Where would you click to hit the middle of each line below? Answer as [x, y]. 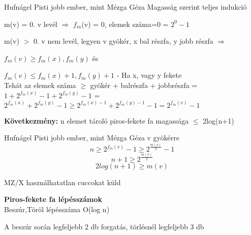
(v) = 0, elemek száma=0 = [125, 24]
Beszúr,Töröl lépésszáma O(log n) [57, 209]
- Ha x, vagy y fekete [149, 75]
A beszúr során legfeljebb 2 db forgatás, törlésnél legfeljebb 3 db [104, 226]
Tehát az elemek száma [40, 85]
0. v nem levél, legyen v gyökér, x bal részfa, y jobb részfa [123, 41]
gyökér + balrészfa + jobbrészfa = [144, 85]
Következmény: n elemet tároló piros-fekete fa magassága [97, 120]
